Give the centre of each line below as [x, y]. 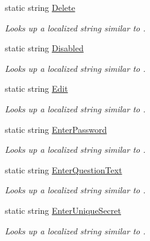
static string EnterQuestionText [64, 169]
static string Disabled [44, 48]
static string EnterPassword [56, 129]
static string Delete [40, 7]
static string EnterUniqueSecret [63, 210]
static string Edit [36, 88]
